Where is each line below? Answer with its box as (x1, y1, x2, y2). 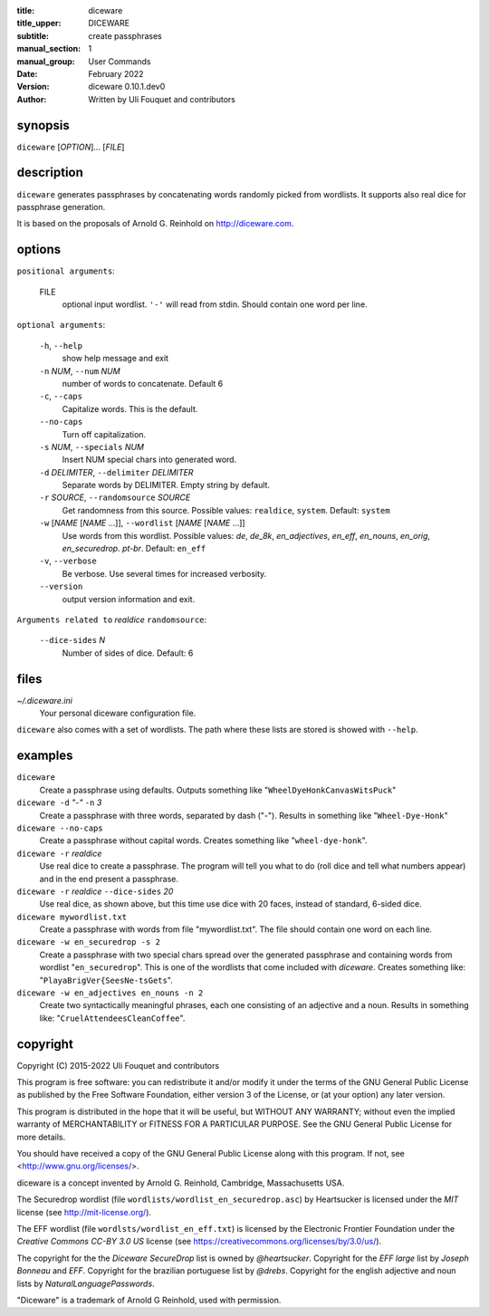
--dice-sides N (39, 635, 106, 646)
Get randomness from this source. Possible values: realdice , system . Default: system (62, 504, 390, 515)
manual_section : (16, 43, 81, 54)
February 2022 (88, 68, 144, 79)
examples (16, 748, 73, 764)
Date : (16, 68, 38, 79)
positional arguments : (16, 265, 115, 276)
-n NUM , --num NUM (39, 365, 121, 376)
